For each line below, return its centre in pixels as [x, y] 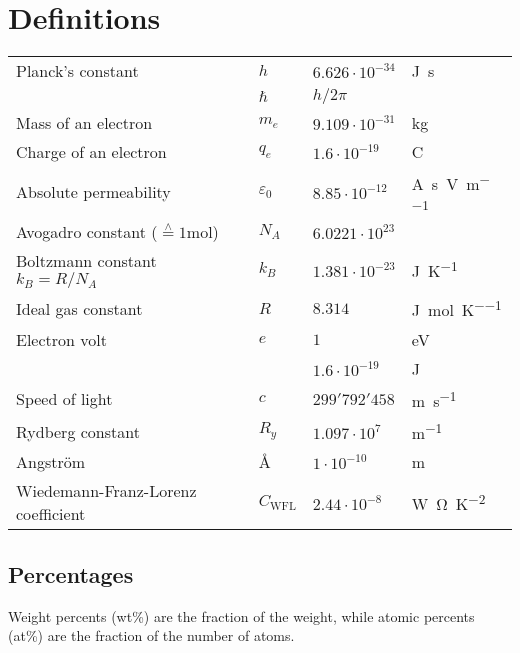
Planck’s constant [77, 71]
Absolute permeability [93, 192]
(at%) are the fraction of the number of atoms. [151, 635]
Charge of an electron [91, 152]
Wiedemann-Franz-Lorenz [106, 491]
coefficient [51, 514]
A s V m [445, 184]
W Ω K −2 [448, 502]
